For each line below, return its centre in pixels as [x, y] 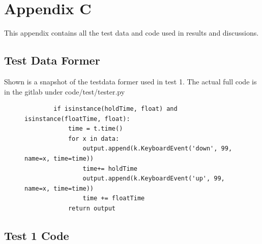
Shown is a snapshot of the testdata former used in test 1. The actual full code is [130, 81]
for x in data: [94, 139]
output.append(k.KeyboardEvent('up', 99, [154, 179]
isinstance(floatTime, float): [77, 119]
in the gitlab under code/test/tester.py [65, 91]
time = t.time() [95, 129]
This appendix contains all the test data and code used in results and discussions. [132, 33]
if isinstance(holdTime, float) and [115, 109]
